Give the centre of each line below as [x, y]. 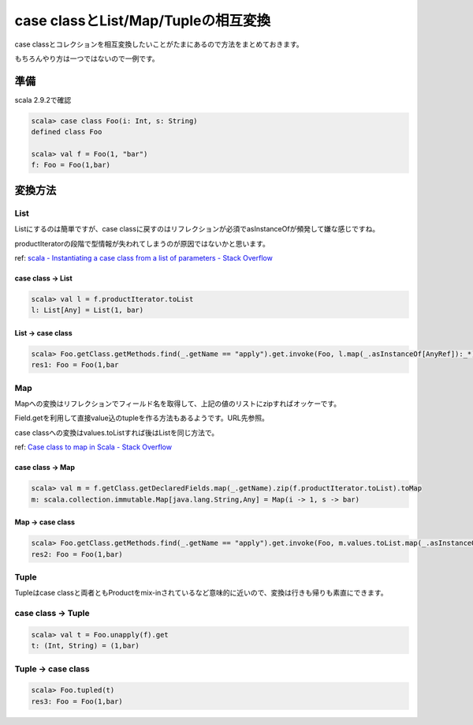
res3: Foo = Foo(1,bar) [77, 701]
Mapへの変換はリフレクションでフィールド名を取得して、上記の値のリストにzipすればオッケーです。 [178, 404]
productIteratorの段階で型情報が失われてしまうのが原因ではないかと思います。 [142, 243]
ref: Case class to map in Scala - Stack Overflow [93, 447]
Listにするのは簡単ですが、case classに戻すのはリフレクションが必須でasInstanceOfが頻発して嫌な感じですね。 [197, 229]
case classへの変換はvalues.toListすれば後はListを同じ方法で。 [117, 432]
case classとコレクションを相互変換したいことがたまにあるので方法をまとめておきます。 [159, 44]
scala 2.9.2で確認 [43, 100]
